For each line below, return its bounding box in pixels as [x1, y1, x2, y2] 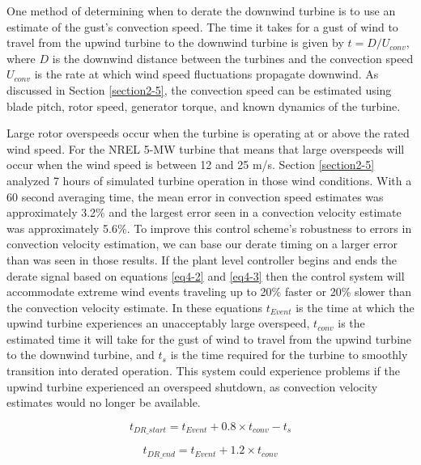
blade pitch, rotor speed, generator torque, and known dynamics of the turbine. [6, 97, 401, 114]
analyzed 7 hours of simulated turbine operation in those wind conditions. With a [6, 171, 412, 188]
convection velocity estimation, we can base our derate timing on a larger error [6, 235, 398, 252]
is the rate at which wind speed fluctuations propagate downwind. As [34, 66, 379, 82]
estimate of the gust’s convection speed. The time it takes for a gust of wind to [6, 18, 398, 35]
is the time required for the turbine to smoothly [170, 346, 408, 363]
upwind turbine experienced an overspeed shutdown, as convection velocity [6, 378, 378, 395]
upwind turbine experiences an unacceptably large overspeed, [6, 315, 310, 332]
